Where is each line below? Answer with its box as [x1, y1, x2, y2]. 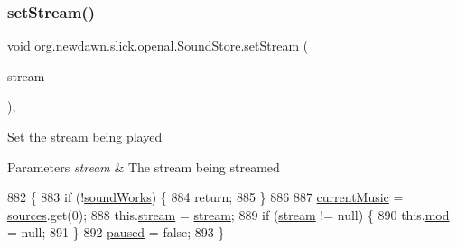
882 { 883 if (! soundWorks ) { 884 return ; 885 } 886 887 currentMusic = [7, 188, 404, 207]
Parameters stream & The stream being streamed [7, 157, 280, 176]
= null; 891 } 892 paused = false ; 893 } [7, 223, 225, 242]
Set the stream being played [7, 127, 163, 145]
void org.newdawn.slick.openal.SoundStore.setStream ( [7, 36, 309, 55]
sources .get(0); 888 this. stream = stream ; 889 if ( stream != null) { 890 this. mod [7, 205, 450, 224]
